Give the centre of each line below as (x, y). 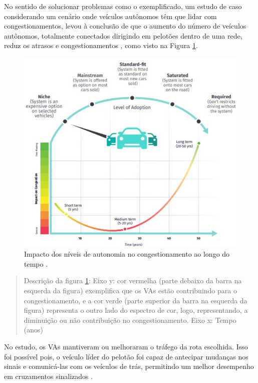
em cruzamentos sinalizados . (49, 376)
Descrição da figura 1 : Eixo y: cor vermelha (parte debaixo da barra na (133, 280)
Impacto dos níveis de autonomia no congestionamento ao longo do (127, 254)
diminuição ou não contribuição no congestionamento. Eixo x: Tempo (130, 320)
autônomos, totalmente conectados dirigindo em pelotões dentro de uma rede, (123, 35)
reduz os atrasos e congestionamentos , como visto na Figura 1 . (101, 45)
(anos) (33, 330)
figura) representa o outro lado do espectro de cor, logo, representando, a (136, 310)
